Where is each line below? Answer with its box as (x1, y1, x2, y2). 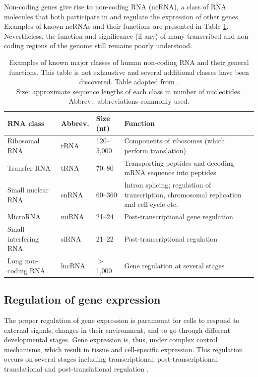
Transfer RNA (7, 162, 51, 173)
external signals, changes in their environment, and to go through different (4, 324, 230, 335)
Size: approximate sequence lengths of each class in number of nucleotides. (16, 86, 242, 96)
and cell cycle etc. (124, 199, 178, 209)
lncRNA (61, 260, 85, 270)
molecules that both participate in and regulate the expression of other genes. (4, 11, 240, 21)
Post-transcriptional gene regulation (124, 211, 233, 222)
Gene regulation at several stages (124, 260, 225, 270)
